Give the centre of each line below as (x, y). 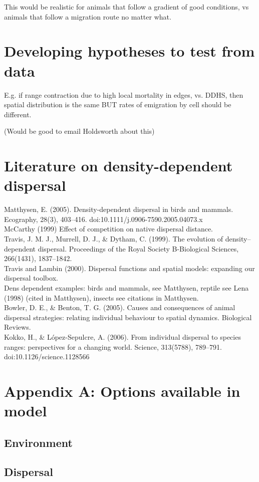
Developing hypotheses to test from (129, 51)
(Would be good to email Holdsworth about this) (79, 131)
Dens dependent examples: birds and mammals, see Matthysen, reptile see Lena (126, 287)
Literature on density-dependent (118, 166)
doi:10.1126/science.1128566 (47, 356)
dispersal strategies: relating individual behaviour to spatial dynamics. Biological (128, 317)
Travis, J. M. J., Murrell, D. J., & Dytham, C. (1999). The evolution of (114, 238)
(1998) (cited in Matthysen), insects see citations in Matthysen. (101, 297)
